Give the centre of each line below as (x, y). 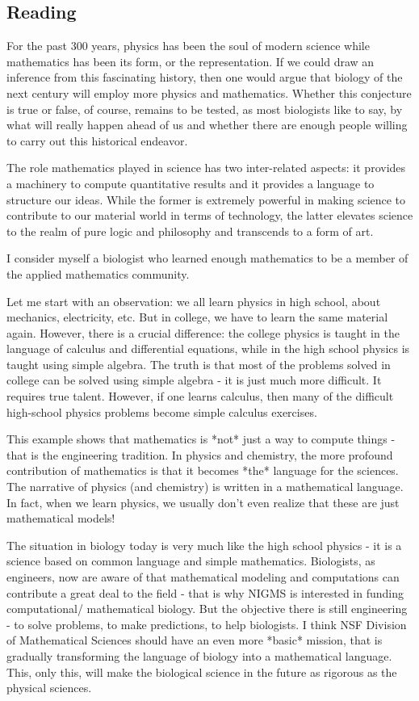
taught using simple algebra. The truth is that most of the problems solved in (199, 364)
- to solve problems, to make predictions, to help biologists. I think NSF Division (207, 624)
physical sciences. (49, 688)
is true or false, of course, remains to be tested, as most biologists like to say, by (205, 109)
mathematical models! (61, 518)
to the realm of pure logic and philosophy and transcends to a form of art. (190, 231)
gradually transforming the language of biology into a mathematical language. (199, 655)
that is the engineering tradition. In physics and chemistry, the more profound (200, 454)
